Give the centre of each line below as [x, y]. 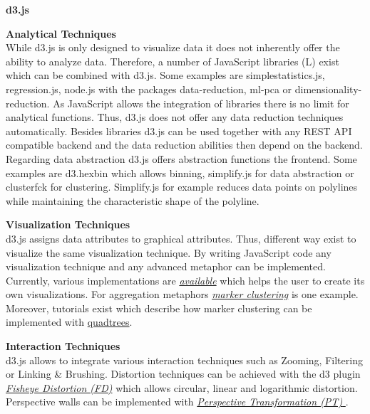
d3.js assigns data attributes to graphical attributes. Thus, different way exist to [181, 238]
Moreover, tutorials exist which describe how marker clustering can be [159, 308]
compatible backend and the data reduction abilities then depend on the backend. [184, 145]
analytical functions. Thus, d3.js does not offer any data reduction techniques [175, 117]
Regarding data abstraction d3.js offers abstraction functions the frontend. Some [181, 158]
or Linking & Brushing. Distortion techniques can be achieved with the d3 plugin [183, 374]
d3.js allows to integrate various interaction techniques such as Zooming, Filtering [184, 360]
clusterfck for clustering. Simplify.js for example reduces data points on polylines [182, 187]
